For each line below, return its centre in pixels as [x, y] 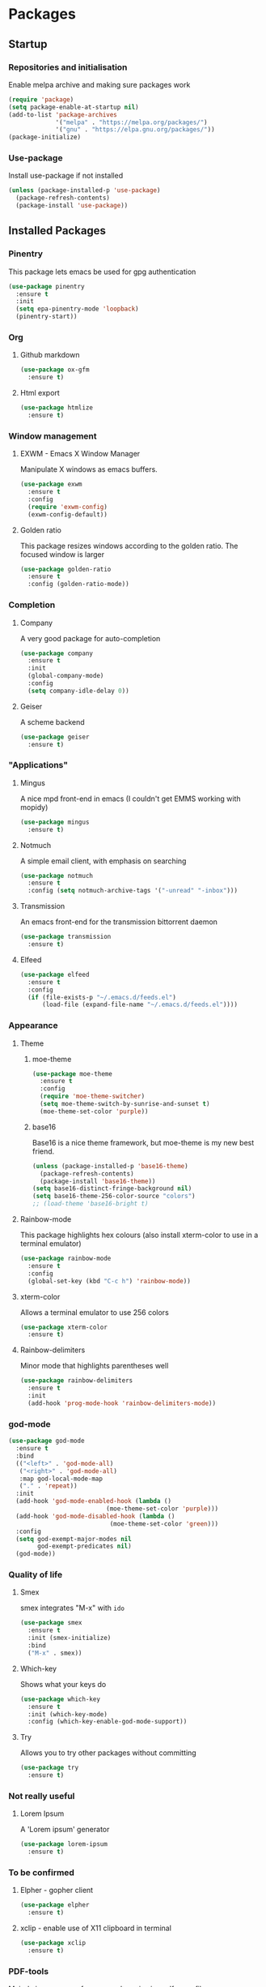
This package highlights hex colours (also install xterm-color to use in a [139, 1235]
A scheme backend [52, 722]
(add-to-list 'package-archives [63, 114]
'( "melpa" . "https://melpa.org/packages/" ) [131, 122]
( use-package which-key [60, 1699]
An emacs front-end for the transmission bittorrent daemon [119, 922]
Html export [40, 393]
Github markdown [50, 355]
